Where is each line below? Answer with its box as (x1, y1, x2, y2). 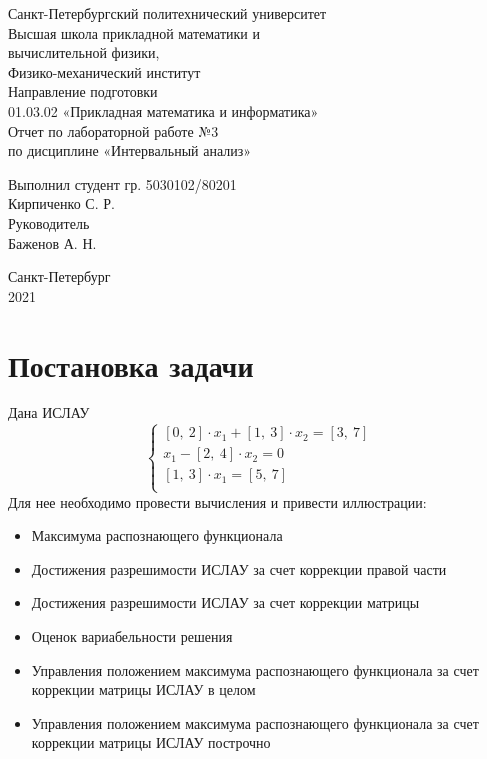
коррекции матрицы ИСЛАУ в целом (31, 679, 256, 700)
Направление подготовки (8, 81, 158, 102)
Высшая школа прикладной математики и (8, 22, 260, 43)
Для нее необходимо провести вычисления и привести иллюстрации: (8, 491, 427, 512)
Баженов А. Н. (8, 232, 97, 253)
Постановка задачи (8, 344, 254, 385)
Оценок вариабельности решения (31, 626, 233, 647)
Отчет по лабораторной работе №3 (8, 120, 219, 141)
